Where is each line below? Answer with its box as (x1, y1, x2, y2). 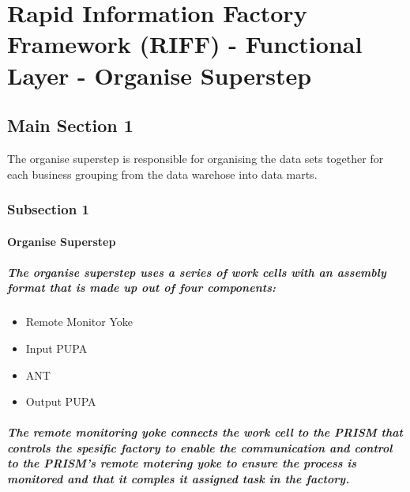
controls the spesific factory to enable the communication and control (7, 439, 393, 456)
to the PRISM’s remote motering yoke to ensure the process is (7, 455, 357, 471)
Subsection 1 (7, 199, 89, 219)
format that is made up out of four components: (7, 279, 276, 296)
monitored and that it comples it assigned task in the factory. (7, 471, 350, 487)
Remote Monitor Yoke (25, 313, 133, 330)
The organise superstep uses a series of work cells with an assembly (7, 263, 386, 280)
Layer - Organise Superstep (7, 59, 312, 91)
